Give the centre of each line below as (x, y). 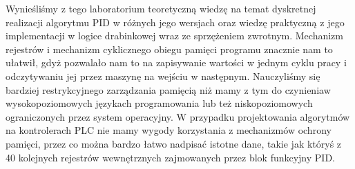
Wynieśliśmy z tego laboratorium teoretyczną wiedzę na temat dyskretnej (161, 8)
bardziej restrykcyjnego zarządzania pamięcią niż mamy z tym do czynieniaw (168, 89)
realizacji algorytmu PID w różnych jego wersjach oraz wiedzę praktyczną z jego (175, 22)
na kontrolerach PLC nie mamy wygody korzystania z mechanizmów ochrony (169, 130)
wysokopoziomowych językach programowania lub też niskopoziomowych (159, 103)
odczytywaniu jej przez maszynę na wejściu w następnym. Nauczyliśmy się (163, 76)
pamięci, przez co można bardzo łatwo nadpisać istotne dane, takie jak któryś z (174, 143)
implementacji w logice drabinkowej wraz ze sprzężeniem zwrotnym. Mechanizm (174, 36)
